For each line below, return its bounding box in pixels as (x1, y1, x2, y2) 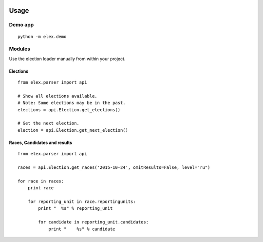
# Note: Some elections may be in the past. (18, 100, 126, 106)
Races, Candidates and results (9, 140, 73, 145)
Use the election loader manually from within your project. (9, 56, 126, 61)
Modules (9, 45, 31, 52)
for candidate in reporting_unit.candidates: (38, 220, 149, 225)
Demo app (9, 21, 34, 28)
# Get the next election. (18, 121, 80, 126)
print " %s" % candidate (48, 226, 115, 232)
